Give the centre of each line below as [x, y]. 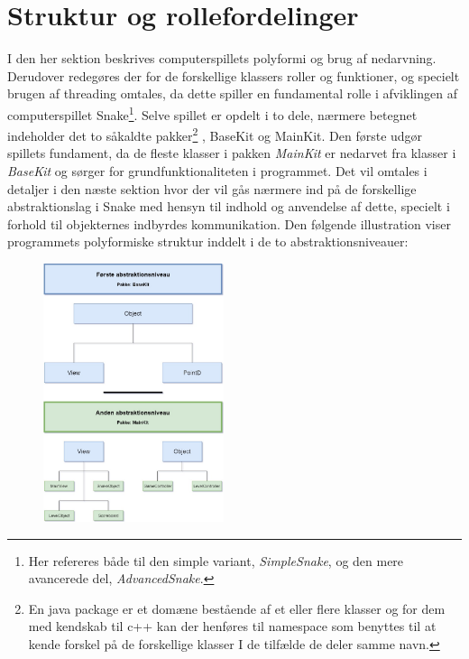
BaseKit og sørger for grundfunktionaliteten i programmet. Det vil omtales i [217, 171]
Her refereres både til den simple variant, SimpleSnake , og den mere [216, 560]
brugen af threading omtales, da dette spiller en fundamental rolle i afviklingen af [232, 93]
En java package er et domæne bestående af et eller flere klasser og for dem [237, 608]
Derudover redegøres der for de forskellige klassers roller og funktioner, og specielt [234, 75]
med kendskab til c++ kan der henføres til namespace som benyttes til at [232, 626]
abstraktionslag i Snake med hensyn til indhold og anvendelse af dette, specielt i [229, 206]
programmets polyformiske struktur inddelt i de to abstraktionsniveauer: [208, 241]
